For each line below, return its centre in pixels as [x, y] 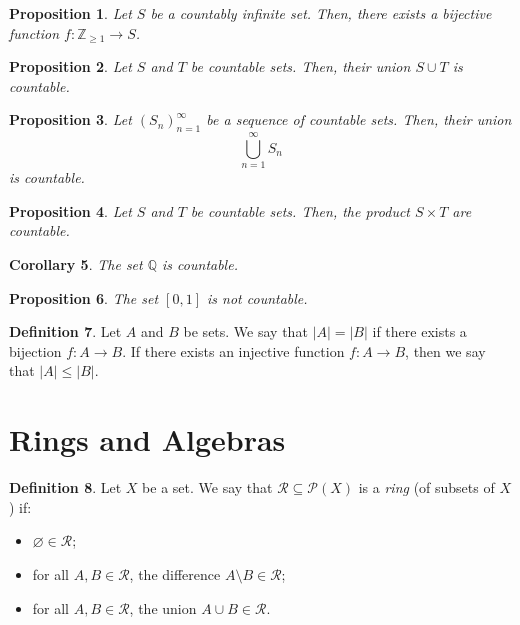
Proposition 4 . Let [70, 210]
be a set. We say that [207, 487]
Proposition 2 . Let [70, 66]
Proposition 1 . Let [70, 13]
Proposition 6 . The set [84, 297]
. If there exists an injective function [233, 350]
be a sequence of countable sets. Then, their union [359, 119]
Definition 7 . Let [65, 331]
